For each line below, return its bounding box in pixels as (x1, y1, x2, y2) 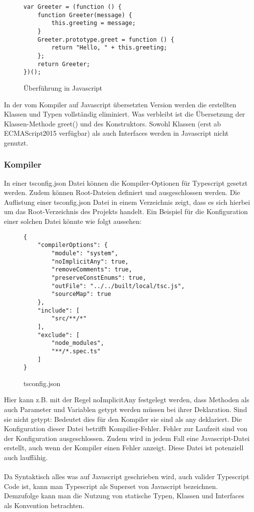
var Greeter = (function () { (23, 3, 122, 10)
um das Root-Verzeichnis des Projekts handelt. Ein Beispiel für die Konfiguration (4, 206, 248, 217)
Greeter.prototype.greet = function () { (37, 36, 174, 43)
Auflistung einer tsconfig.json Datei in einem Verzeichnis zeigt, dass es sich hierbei (4, 196, 250, 207)
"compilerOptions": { (37, 242, 108, 249)
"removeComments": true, (51, 266, 132, 273)
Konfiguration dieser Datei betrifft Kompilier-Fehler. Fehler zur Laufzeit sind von (4, 423, 248, 434)
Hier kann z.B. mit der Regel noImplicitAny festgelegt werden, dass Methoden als (4, 394, 250, 405)
